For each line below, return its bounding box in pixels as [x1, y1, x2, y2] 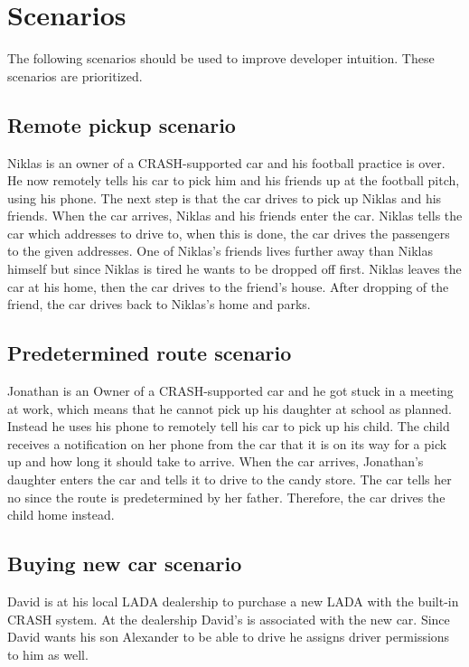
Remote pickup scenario [7, 110, 236, 138]
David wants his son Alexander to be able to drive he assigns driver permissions [7, 627, 450, 646]
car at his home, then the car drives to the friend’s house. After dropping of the [7, 277, 449, 296]
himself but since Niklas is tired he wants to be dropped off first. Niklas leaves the [7, 259, 462, 278]
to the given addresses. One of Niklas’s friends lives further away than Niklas [7, 241, 433, 260]
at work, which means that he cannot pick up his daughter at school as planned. [7, 399, 452, 418]
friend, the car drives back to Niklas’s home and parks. [7, 295, 311, 314]
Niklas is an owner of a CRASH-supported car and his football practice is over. [7, 153, 446, 172]
